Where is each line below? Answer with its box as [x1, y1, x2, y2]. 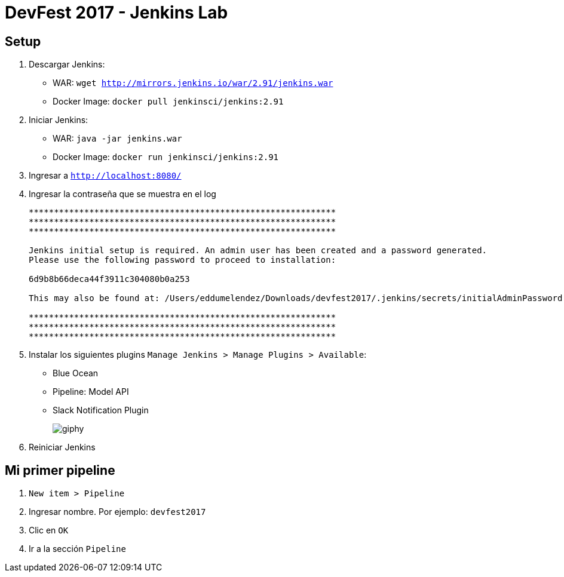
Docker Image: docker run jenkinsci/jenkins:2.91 [53, 152, 278, 162]
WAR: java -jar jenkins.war [53, 133, 182, 144]
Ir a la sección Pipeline [29, 544, 126, 554]
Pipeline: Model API [53, 386, 129, 397]
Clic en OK [29, 525, 69, 536]
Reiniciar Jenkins [29, 442, 96, 453]
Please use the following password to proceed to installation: [29, 255, 336, 265]
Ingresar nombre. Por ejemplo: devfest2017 [29, 507, 206, 517]
